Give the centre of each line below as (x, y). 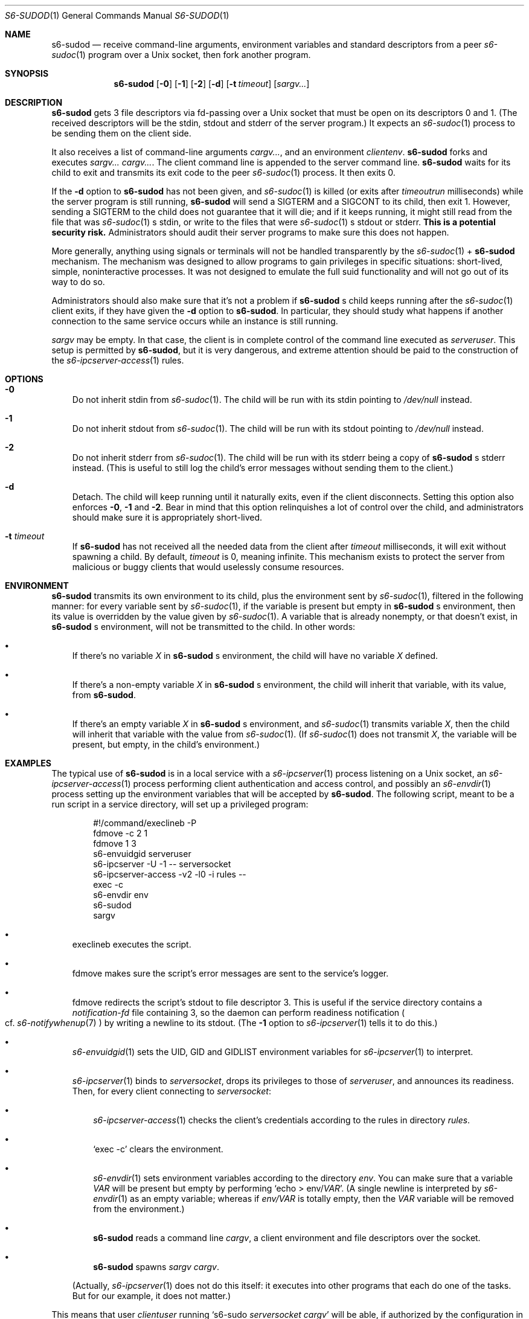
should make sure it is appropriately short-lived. (167, 517)
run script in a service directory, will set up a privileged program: (180, 804)
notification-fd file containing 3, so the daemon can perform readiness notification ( (239, 1013)
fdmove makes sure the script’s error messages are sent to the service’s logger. (230, 973)
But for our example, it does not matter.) (152, 1296)
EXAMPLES (28, 763)
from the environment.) (139, 1209)
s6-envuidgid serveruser (142, 854)
